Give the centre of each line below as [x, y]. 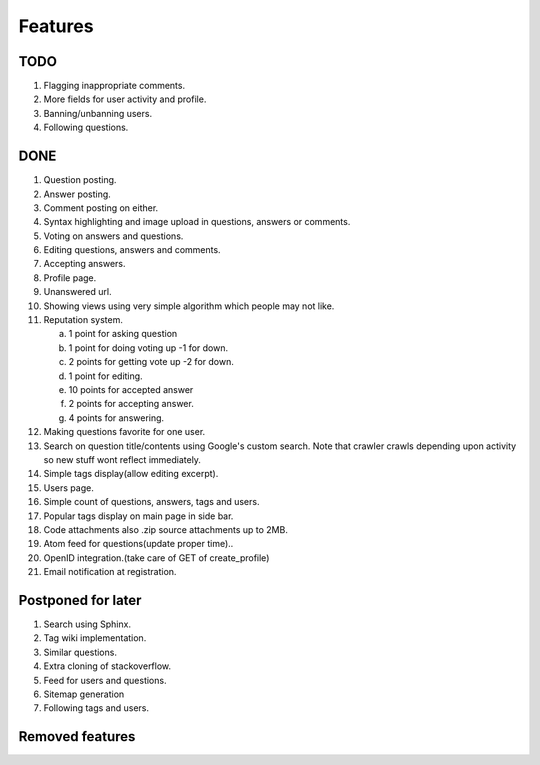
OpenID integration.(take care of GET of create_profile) [156, 557]
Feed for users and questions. [105, 680]
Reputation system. [83, 320]
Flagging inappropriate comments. [114, 86]
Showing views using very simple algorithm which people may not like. [189, 306]
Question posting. [80, 180]
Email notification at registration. [110, 572]
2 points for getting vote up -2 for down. [151, 362]
